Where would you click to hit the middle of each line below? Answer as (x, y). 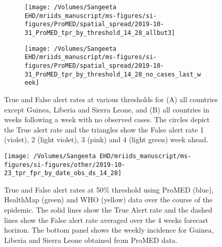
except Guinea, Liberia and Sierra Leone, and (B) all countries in (107, 109)
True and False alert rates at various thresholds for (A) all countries (111, 99)
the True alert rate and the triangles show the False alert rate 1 (104, 129)
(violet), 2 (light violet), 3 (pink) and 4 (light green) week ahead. (106, 139)
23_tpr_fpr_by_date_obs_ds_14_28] (63, 173)
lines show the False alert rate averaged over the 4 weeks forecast (106, 220)
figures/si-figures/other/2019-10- (65, 165)
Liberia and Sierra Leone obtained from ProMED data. (91, 240)
